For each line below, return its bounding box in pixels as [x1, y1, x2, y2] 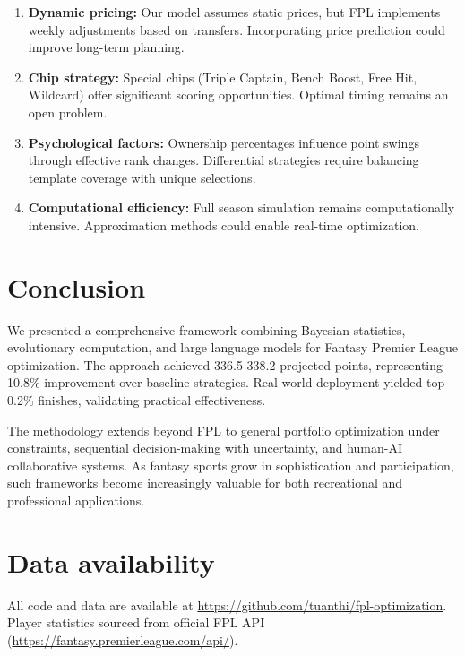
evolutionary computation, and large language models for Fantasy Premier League [7, 338, 459, 357]
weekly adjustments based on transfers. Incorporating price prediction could [28, 20, 445, 39]
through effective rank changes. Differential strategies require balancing [28, 151, 419, 169]
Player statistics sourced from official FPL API [7, 613, 265, 632]
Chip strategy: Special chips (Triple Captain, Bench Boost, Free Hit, [28, 67, 418, 86]
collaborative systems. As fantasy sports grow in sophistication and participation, [7, 455, 454, 474]
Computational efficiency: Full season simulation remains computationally [28, 198, 455, 217]
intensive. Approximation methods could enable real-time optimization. [28, 215, 419, 234]
